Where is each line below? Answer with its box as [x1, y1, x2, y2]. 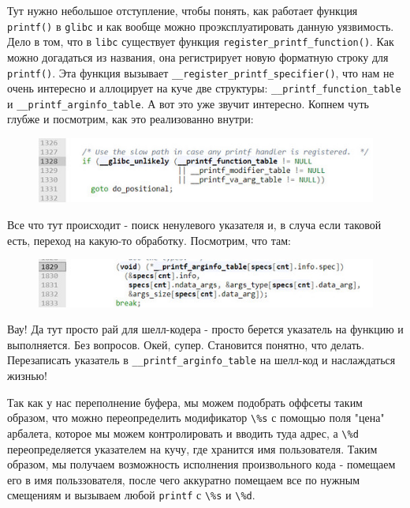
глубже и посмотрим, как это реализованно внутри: [7, 111, 254, 127]
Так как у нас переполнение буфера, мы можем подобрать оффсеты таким [7, 393, 363, 410]
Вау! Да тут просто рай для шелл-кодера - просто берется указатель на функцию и [7, 321, 404, 337]
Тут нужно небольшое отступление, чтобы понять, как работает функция [7, 2, 358, 18]
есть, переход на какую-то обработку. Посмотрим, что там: [7, 231, 291, 248]
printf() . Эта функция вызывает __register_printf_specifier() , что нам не [7, 64, 394, 81]
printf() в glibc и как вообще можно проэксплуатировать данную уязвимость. [7, 17, 394, 34]
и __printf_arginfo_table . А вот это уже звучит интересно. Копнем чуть [7, 95, 369, 111]
